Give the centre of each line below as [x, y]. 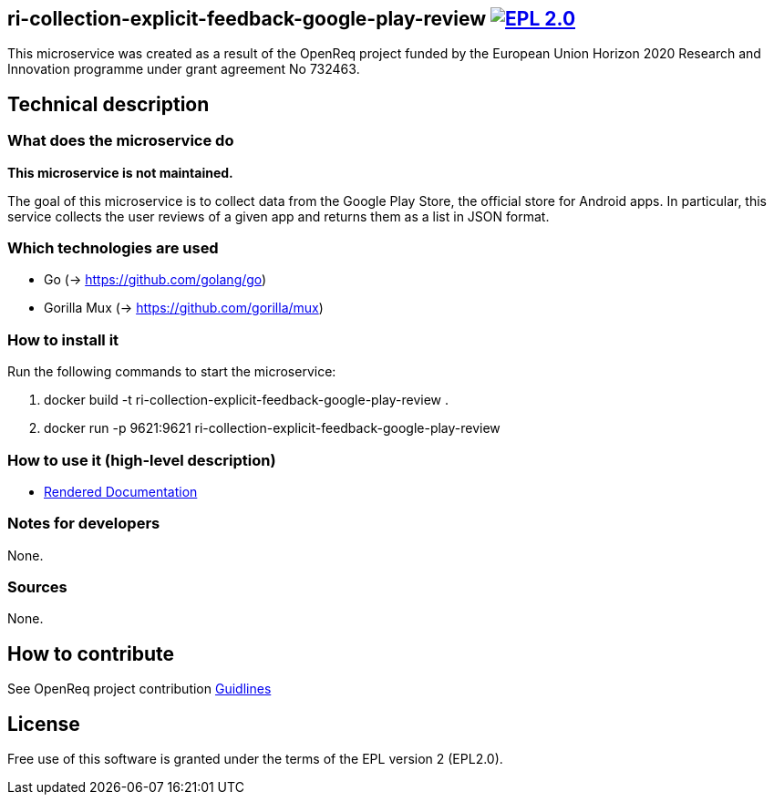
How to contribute [91, 653]
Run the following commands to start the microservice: [172, 372]
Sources [37, 587]
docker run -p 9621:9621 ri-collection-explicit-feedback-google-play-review [272, 428]
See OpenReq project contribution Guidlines [139, 689]
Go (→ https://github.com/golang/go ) [155, 280]
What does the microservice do [121, 141]
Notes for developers [84, 524]
